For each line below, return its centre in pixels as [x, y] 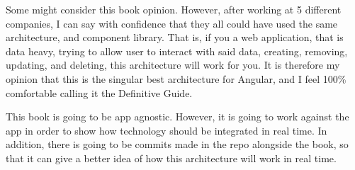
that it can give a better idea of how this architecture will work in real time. [171, 158]
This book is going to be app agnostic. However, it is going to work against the [177, 117]
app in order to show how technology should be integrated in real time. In [167, 130]
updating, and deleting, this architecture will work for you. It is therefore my [173, 65]
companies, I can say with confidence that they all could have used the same [172, 23]
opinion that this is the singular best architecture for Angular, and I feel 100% [176, 78]
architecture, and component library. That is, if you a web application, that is [175, 37]
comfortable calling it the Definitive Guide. [99, 92]
